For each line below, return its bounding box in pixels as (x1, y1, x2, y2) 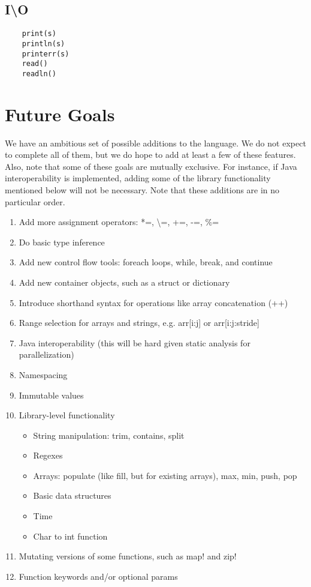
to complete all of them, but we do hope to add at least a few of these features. (5, 148, 296, 161)
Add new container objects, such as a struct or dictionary (19, 275, 230, 288)
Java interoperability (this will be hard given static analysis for (19, 336, 250, 349)
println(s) (22, 39, 65, 48)
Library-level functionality (19, 409, 115, 421)
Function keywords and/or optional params (19, 570, 178, 582)
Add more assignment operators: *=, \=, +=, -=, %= (19, 215, 219, 228)
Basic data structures (33, 489, 111, 502)
